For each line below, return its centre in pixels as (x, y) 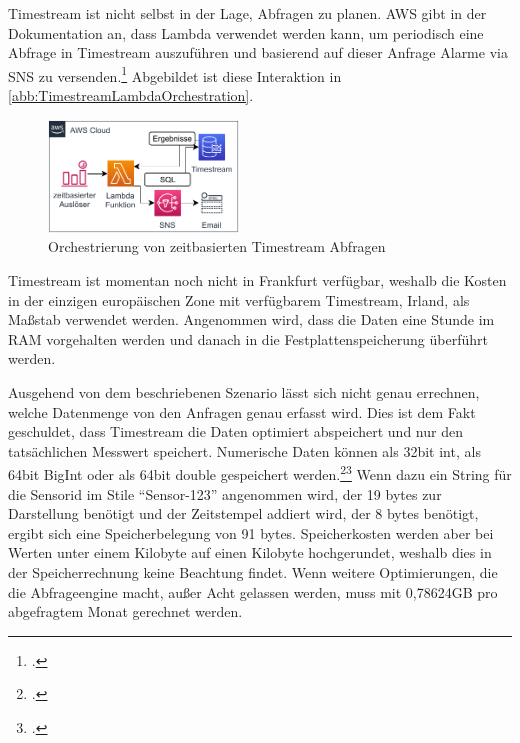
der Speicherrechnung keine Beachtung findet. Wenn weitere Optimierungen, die (253, 571)
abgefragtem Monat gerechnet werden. (125, 611)
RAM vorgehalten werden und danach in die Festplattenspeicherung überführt (248, 338)
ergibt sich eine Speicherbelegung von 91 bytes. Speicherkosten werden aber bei (251, 532)
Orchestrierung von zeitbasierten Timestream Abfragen (217, 246)
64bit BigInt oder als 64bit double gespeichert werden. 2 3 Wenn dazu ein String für (260, 472)
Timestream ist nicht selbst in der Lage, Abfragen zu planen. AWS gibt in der (247, 13)
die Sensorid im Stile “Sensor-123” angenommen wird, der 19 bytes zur (225, 493)
